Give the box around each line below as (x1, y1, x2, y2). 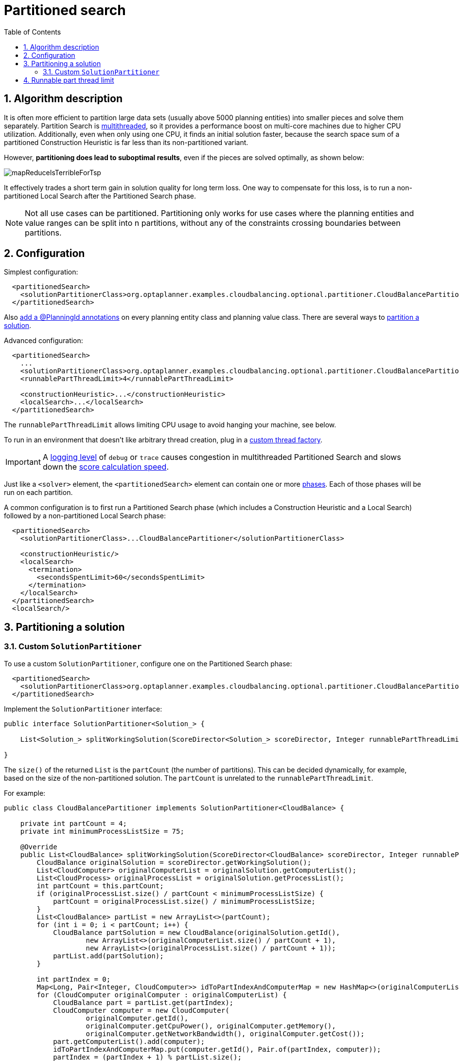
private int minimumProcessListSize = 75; (20, 827, 184, 835)
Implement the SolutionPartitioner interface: (4, 704, 162, 713)
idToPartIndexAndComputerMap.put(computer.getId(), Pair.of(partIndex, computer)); (53, 1045, 381, 1053)
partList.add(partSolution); (53, 951, 164, 960)
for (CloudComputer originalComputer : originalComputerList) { (36, 990, 287, 999)
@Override (20, 842, 57, 851)
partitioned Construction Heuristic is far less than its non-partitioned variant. (4, 138, 248, 146)
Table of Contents (4, 27, 61, 36)
